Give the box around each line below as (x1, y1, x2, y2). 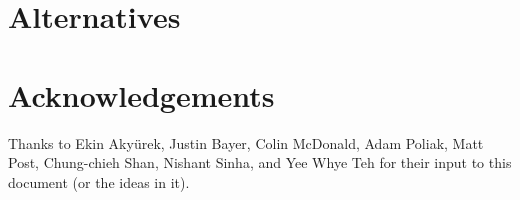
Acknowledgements (8, 74, 275, 115)
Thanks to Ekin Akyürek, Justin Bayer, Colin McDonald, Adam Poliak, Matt (8, 132, 484, 153)
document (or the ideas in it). (8, 171, 190, 192)
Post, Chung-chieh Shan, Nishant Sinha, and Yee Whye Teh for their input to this (8, 152, 512, 173)
